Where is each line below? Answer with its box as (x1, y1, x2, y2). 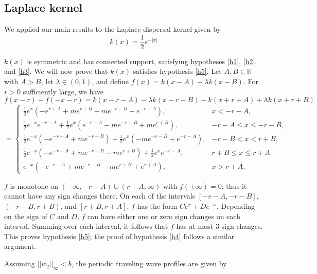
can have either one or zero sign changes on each (87, 210, 240, 221)
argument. (4, 241, 36, 251)
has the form (137, 201, 178, 211)
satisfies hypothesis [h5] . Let (133, 66, 222, 76)
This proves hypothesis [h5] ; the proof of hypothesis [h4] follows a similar (4, 230, 235, 241)
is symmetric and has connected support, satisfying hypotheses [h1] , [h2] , (27, 55, 257, 66)
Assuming (4, 258, 35, 269)
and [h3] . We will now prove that (4, 66, 108, 76)
